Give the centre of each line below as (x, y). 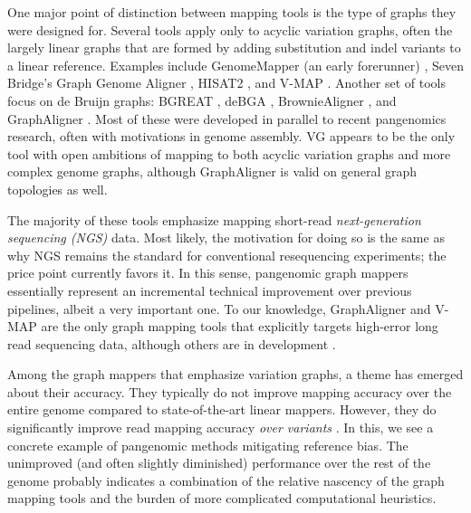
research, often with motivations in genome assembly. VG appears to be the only (231, 136)
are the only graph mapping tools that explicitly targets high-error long (240, 326)
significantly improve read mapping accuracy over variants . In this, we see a (221, 427)
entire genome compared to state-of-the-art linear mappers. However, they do (222, 409)
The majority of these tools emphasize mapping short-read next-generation (214, 219)
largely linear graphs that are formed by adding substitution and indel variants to (234, 47)
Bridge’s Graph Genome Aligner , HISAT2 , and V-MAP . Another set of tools (226, 83)
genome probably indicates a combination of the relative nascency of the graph (226, 480)
